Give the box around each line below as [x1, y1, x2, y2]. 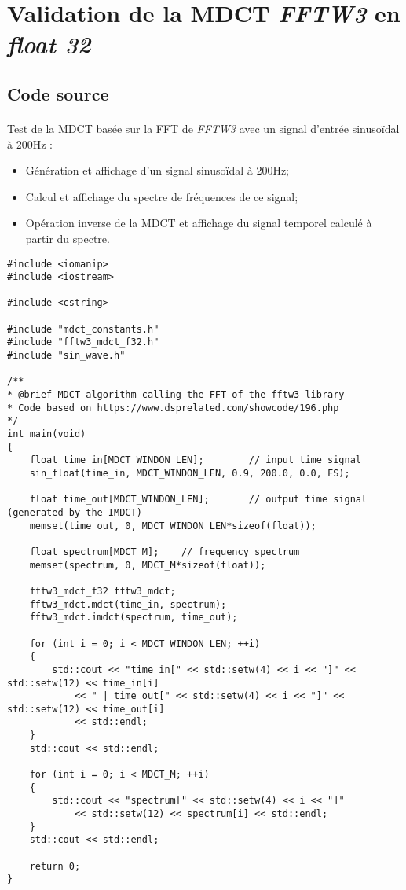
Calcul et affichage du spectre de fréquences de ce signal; [25, 188, 298, 204]
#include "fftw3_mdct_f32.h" [7, 337, 159, 348]
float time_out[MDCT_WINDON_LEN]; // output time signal [29, 494, 368, 506]
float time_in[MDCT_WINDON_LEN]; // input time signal [29, 454, 362, 466]
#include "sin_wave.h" [7, 350, 126, 362]
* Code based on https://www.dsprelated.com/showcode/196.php [7, 402, 339, 414]
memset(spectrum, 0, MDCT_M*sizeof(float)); [29, 559, 266, 571]
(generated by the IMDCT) [7, 506, 142, 518]
